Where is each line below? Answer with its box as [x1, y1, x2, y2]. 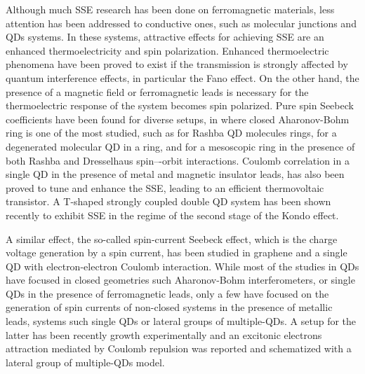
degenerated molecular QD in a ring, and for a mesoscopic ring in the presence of [6, 139, 355, 153]
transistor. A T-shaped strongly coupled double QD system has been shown [6, 194, 331, 209]
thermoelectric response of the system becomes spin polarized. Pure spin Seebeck [6, 98, 354, 113]
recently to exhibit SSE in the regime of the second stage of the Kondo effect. [6, 207, 339, 222]
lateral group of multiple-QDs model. [6, 354, 165, 369]
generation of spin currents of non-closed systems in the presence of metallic [6, 300, 333, 314]
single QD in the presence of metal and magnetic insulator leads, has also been [6, 167, 345, 181]
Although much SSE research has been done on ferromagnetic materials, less [6, 2, 335, 16]
